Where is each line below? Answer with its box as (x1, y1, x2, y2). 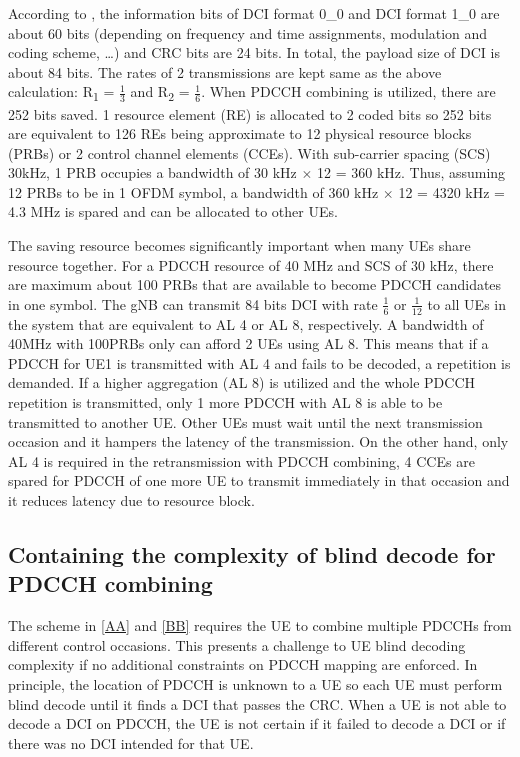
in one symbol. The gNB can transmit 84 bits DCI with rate (8, 293, 378, 314)
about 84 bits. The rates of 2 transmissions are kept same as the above (8, 61, 442, 82)
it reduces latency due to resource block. (8, 490, 255, 511)
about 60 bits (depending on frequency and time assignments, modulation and (8, 22, 488, 43)
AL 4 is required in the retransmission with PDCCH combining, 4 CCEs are (8, 450, 475, 471)
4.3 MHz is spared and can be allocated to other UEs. (8, 201, 338, 222)
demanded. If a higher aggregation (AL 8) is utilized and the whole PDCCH (8, 372, 476, 393)
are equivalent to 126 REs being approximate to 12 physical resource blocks (8, 123, 472, 144)
